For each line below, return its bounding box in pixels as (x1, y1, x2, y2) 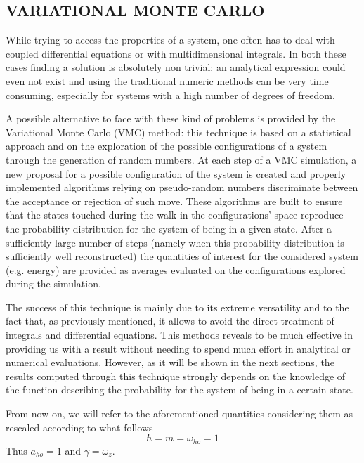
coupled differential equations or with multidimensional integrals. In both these (6, 46, 346, 60)
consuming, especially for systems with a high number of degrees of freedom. (6, 87, 335, 102)
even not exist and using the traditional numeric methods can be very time (6, 73, 329, 88)
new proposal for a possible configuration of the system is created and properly (6, 166, 346, 181)
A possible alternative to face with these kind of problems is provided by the (6, 111, 336, 126)
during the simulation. (6, 276, 101, 291)
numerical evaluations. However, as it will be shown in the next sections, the (6, 355, 334, 370)
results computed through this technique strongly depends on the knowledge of (6, 368, 346, 383)
